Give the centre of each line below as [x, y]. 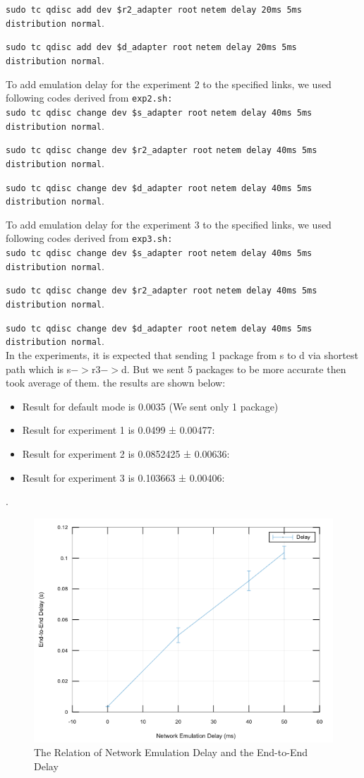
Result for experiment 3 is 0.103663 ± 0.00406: [123, 477]
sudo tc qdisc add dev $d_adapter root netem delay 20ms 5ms [151, 48]
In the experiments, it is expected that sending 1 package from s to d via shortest [182, 355]
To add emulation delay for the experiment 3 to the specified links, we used [169, 224]
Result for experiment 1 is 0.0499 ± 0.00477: [119, 430]
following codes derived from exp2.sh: [89, 98]
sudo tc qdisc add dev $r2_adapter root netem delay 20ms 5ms [154, 10]
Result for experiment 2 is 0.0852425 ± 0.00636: [126, 453]
